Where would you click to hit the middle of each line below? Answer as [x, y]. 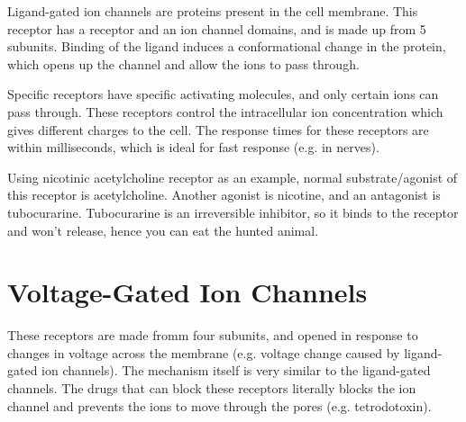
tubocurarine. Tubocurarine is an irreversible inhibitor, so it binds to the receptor [233, 212]
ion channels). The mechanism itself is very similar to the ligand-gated [236, 370]
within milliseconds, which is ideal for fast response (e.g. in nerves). [193, 147]
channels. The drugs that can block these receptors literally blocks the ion [212, 388]
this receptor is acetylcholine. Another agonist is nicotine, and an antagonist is [224, 195]
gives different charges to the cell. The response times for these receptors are [218, 129]
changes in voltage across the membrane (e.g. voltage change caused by [204, 352]
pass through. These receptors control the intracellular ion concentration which [225, 111]
